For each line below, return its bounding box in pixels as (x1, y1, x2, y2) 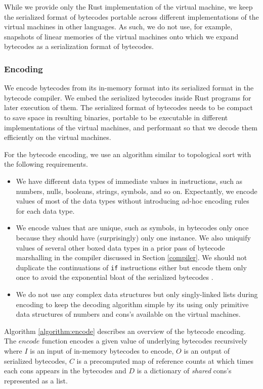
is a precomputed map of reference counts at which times (76, 355, 254, 366)
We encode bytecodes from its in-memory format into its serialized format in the (4, 82, 254, 93)
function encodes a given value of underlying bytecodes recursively (42, 335, 248, 346)
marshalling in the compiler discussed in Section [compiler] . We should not (16, 252, 247, 263)
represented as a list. (4, 375, 68, 385)
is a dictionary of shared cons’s (137, 365, 232, 376)
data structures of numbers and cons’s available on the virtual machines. (16, 309, 241, 319)
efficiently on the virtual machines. (4, 132, 111, 142)
